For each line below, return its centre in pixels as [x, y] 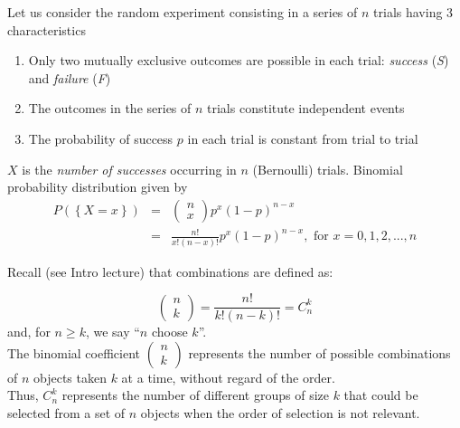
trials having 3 [413, 12]
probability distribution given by [98, 187]
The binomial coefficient [74, 352]
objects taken [70, 377]
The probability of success [101, 138]
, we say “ [113, 332]
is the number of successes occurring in [129, 169]
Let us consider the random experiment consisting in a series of [183, 12]
